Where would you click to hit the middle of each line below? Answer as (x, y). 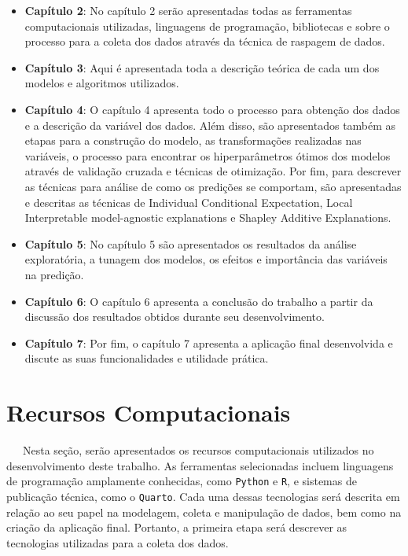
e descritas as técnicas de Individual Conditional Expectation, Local (189, 202)
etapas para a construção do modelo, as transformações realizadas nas (193, 140)
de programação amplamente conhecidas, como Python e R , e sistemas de (182, 481)
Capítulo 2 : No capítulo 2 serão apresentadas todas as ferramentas (188, 10)
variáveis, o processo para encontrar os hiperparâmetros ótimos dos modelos (208, 155)
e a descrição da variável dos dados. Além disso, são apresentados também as (210, 125)
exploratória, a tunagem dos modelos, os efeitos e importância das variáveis (206, 259)
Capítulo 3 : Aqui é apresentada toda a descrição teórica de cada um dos (202, 67)
